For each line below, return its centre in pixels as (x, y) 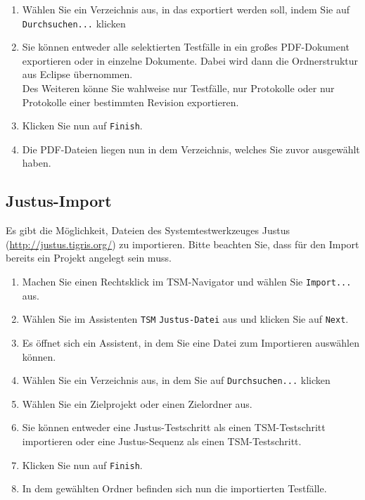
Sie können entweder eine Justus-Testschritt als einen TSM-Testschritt (174, 427)
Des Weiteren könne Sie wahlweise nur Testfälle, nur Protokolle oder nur (178, 88)
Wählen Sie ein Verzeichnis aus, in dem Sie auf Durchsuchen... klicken (176, 380)
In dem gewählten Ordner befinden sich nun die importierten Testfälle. (174, 488)
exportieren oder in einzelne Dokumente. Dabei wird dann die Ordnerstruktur (190, 60)
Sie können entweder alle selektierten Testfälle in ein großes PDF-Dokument (186, 47)
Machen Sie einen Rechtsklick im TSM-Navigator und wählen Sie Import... (187, 282)
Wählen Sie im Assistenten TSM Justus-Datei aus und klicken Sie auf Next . (185, 319)
